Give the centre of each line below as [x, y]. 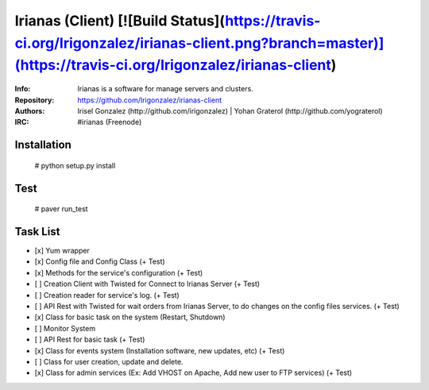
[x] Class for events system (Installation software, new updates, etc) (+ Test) [160, 350]
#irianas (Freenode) [110, 122]
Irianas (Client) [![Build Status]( [120, 21]
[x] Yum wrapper [62, 251]
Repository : [35, 100]
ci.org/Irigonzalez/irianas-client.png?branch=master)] [199, 43]
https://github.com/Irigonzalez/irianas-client [150, 100]
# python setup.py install [75, 165]
